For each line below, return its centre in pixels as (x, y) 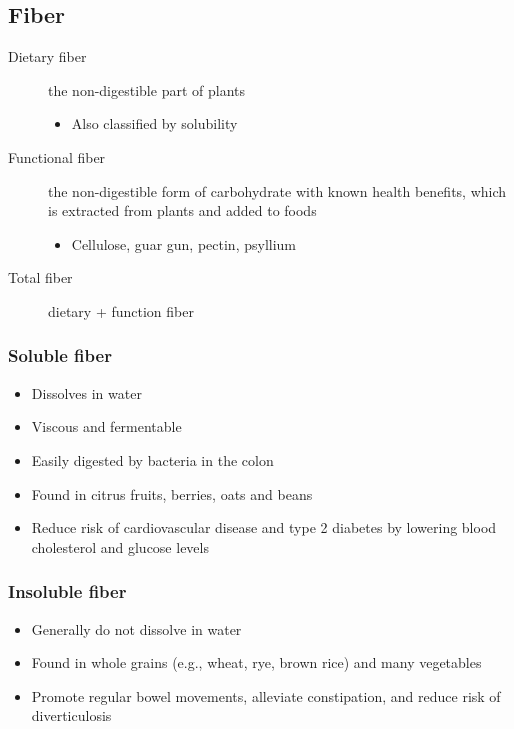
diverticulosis (71, 715)
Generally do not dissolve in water (136, 628)
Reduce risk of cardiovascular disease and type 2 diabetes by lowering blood (264, 527)
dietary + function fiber (121, 310)
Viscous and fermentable (106, 426)
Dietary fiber (47, 56)
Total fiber (40, 277)
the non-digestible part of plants (146, 89)
